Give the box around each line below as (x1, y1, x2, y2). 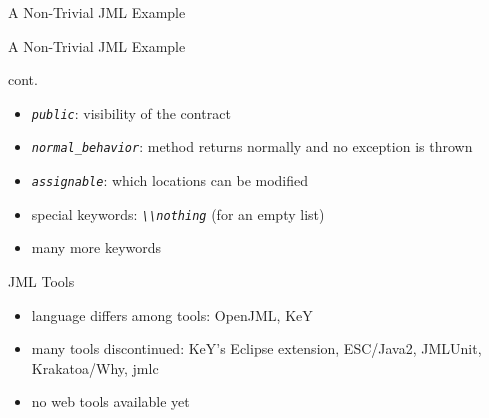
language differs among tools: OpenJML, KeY (31, 304, 313, 325)
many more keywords (31, 237, 162, 258)
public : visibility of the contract (31, 102, 231, 123)
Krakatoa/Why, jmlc (31, 357, 159, 378)
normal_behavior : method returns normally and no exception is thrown (31, 136, 473, 157)
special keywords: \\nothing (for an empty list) (31, 203, 325, 224)
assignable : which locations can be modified (31, 170, 309, 191)
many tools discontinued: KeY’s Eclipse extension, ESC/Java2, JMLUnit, (31, 338, 482, 359)
